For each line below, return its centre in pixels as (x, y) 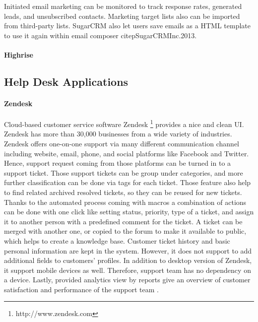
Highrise (19, 54)
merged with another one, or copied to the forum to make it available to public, (125, 231)
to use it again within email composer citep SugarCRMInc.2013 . (100, 35)
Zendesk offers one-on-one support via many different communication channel (122, 143)
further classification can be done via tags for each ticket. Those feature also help (128, 182)
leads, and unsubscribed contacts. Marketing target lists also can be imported (122, 16)
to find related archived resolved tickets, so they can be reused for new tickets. (123, 192)
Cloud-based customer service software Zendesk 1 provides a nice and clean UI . (124, 123)
